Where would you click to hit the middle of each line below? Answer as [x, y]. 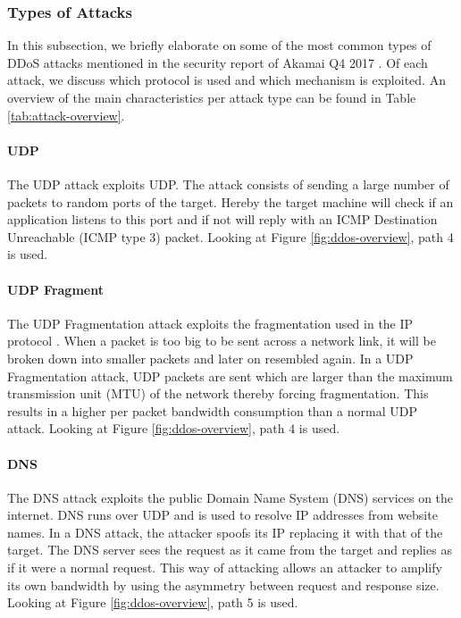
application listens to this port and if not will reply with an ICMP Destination [222, 219]
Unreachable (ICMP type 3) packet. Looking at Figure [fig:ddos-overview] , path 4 [230, 236]
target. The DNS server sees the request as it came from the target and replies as [230, 550]
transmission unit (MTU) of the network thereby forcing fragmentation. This [218, 393]
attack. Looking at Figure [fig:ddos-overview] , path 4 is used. [174, 428]
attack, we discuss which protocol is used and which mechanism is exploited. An [226, 80]
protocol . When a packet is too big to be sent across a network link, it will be [222, 341]
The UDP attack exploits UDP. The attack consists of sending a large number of [228, 184]
